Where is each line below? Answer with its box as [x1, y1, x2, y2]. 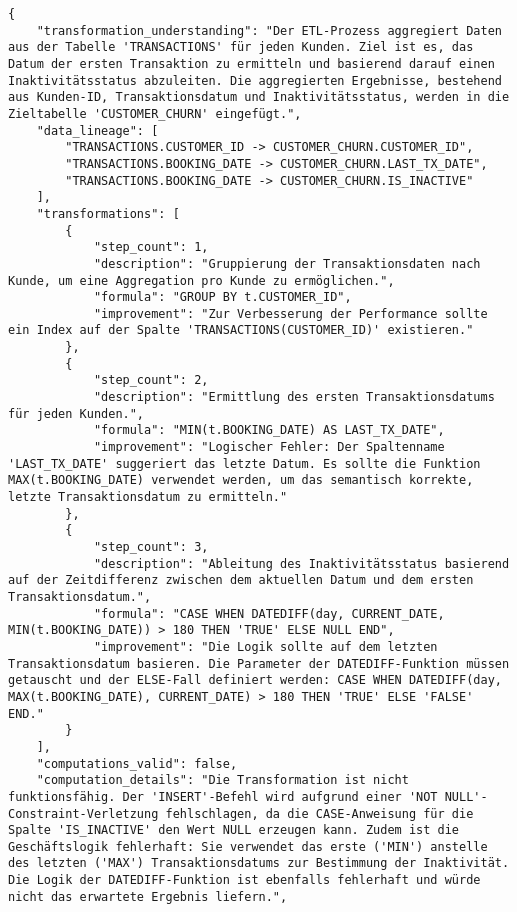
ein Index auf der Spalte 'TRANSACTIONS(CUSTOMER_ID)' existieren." [8, 323, 474, 338]
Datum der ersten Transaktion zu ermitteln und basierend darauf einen [8, 56, 495, 71]
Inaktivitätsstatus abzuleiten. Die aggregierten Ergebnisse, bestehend [8, 73, 502, 88]
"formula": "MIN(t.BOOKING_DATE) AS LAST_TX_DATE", [93, 423, 445, 438]
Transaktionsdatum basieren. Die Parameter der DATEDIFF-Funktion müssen [8, 656, 510, 671]
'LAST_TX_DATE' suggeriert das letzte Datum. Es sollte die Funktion [8, 456, 481, 471]
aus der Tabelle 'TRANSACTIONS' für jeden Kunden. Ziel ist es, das [8, 40, 474, 55]
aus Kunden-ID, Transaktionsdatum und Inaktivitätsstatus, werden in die [8, 90, 510, 105]
